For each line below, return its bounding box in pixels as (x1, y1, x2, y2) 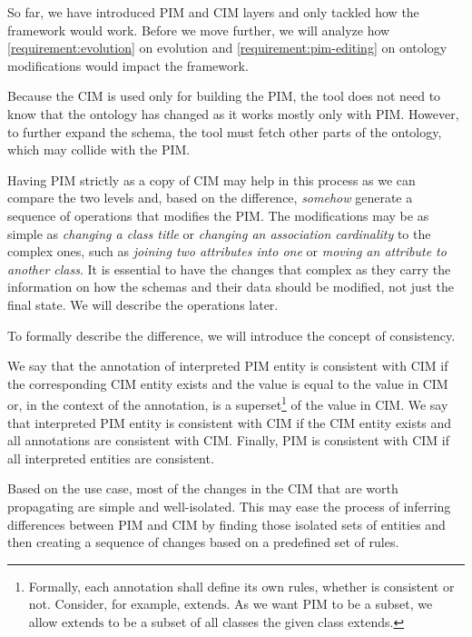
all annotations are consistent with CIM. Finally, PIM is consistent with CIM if (7, 431, 450, 450)
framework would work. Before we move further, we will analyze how (7, 20, 390, 39)
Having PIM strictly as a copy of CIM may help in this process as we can (7, 170, 416, 189)
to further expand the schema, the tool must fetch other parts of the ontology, (7, 122, 442, 141)
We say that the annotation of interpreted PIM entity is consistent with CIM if (7, 356, 448, 375)
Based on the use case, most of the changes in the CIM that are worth (7, 479, 398, 498)
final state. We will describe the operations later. (7, 294, 279, 314)
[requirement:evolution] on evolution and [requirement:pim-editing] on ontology (7, 38, 447, 57)
